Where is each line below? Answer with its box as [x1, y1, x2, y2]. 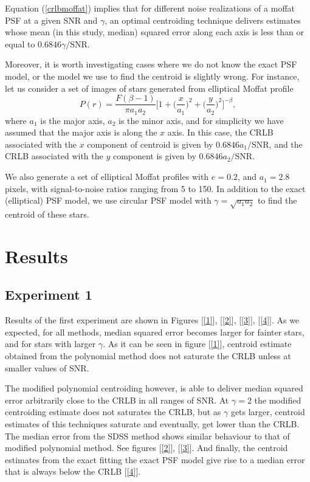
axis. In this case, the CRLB [167, 126, 274, 139]
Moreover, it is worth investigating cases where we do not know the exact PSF [5, 58, 297, 71]
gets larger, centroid [230, 405, 305, 418]
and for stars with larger [5, 337, 96, 350]
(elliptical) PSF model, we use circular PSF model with [5, 194, 212, 207]
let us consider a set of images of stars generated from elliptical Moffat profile [5, 81, 294, 94]
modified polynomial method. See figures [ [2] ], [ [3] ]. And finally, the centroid [5, 441, 288, 454]
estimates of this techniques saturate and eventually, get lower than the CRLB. [5, 417, 300, 430]
